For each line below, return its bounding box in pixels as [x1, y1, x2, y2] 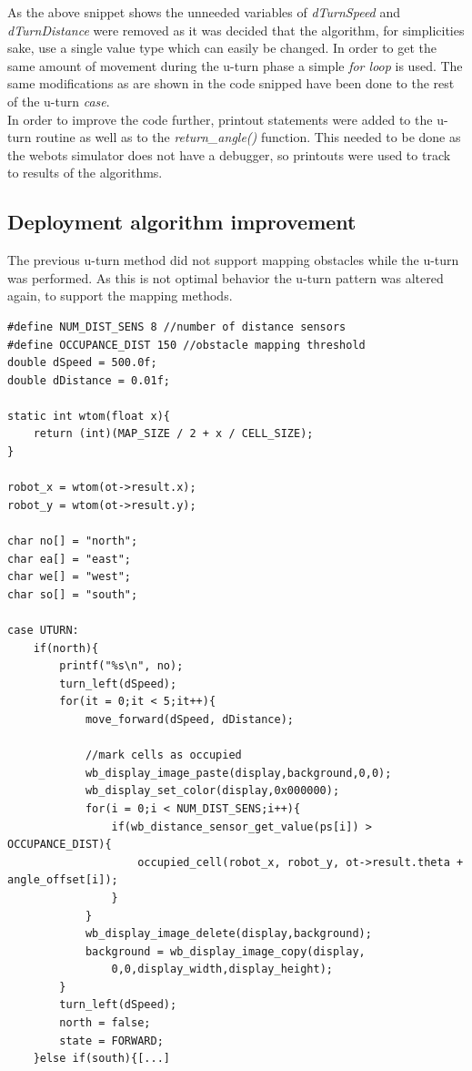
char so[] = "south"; [7, 587, 138, 601]
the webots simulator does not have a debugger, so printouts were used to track [7, 145, 451, 164]
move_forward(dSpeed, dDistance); [85, 712, 294, 726]
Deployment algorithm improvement [7, 208, 357, 236]
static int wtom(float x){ [7, 409, 170, 423]
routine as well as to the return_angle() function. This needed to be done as [35, 127, 461, 147]
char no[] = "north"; [7, 535, 138, 548]
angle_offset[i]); [7, 873, 118, 887]
